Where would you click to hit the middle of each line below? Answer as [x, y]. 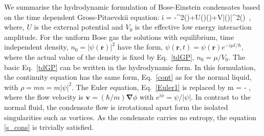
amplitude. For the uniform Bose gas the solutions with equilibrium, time [119, 37]
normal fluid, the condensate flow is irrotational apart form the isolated [116, 107]
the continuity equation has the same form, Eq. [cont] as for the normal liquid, [128, 77]
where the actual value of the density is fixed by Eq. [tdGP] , [99, 56]
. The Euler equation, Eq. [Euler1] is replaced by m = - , [161, 87]
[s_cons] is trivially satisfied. [49, 127]
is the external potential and [79, 27]
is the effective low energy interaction [193, 27]
